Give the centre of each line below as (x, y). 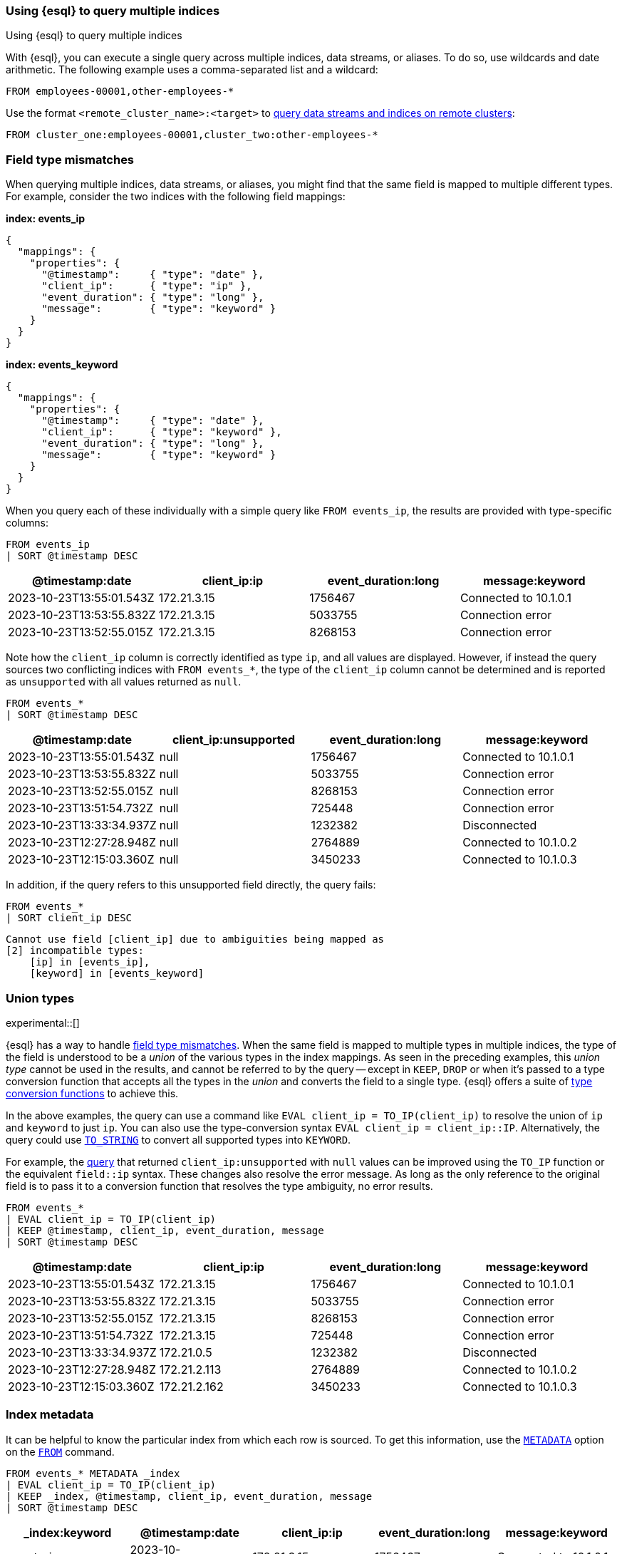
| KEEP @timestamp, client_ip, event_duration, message (165, 1230)
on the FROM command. (60, 1451)
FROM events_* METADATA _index (93, 1473)
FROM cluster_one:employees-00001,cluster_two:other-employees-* (192, 135)
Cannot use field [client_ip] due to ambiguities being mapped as (195, 939)
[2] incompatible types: (75, 951)
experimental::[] (43, 1022)
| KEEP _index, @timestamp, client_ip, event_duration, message (189, 1496)
